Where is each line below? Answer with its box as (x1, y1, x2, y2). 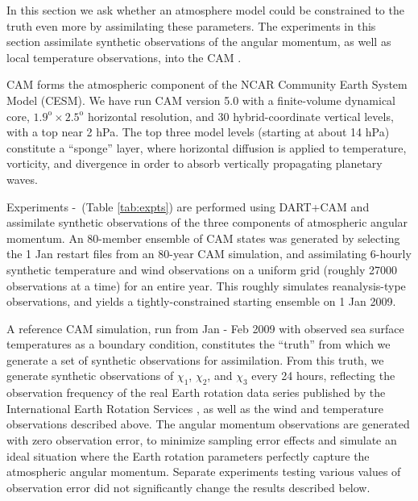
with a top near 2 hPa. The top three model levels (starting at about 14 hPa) (6, 123, 390, 140)
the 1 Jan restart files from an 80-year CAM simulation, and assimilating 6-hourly (6, 245, 412, 262)
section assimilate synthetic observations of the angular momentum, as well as (6, 33, 391, 50)
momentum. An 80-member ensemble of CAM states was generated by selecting (6, 229, 400, 246)
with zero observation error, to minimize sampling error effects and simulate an (6, 432, 397, 449)
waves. (6, 170, 38, 187)
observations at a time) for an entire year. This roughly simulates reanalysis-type (6, 277, 406, 294)
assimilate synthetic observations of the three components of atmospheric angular (6, 214, 408, 231)
